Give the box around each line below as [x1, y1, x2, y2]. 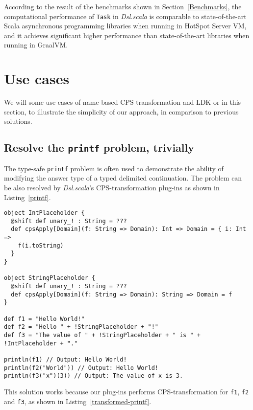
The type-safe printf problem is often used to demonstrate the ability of [4, 163, 224, 173]
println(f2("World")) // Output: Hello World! [4, 364, 158, 371]
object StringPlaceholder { [4, 274, 96, 282]
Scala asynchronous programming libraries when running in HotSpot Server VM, [4, 21, 247, 31]
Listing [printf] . [4, 192, 51, 202]
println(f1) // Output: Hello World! [4, 356, 127, 363]
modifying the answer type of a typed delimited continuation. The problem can [4, 173, 242, 183]
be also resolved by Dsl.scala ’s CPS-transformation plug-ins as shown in [4, 182, 220, 192]
